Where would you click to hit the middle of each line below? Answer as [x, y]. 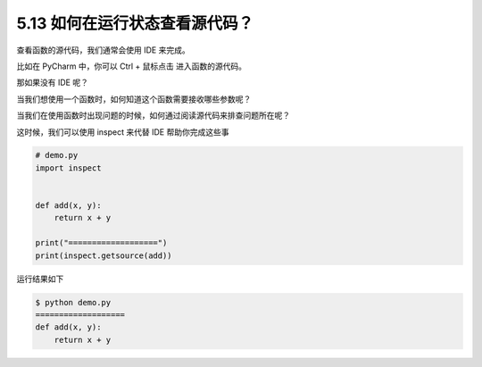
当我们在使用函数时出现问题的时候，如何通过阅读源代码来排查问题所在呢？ [153, 115]
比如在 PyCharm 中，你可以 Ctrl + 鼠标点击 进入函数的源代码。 [132, 66]
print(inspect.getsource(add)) [104, 255]
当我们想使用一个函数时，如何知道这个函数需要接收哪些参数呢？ [134, 99]
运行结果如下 [40, 279]
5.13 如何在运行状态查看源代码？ [135, 23]
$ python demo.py [73, 302]
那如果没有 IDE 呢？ [53, 83]
